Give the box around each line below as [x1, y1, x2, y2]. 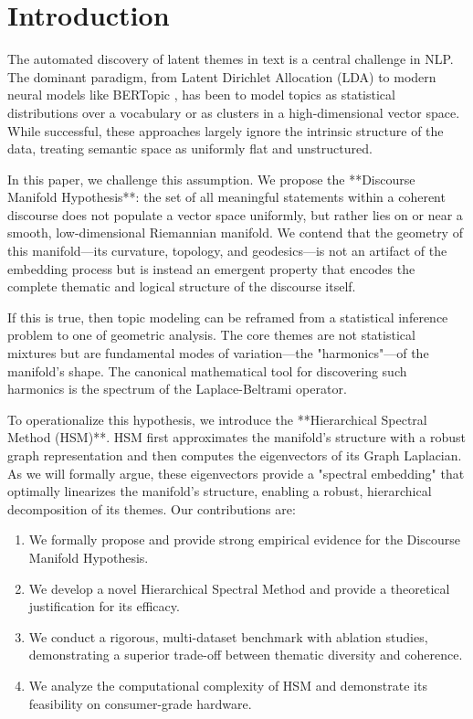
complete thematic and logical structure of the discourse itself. [7, 277, 356, 296]
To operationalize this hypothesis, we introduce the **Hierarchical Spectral [7, 409, 427, 428]
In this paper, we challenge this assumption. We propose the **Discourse [7, 169, 415, 188]
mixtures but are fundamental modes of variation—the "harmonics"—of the [7, 344, 429, 363]
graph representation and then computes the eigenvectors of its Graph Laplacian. [7, 446, 462, 464]
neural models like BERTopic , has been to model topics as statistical [7, 85, 395, 104]
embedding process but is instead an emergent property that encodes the [7, 259, 415, 278]
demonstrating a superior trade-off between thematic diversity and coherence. [28, 645, 463, 664]
